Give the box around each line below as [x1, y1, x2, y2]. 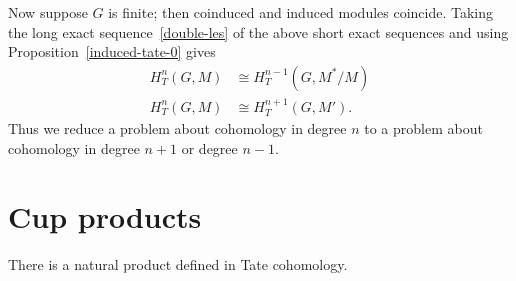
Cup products [8, 196, 202, 237]
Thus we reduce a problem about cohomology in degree [8, 118, 347, 139]
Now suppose [8, 2, 88, 22]
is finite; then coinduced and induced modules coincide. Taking [108, 2, 494, 22]
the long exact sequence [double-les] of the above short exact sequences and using [8, 21, 509, 42]
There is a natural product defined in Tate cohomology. [8, 254, 348, 275]
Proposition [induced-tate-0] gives [8, 41, 216, 62]
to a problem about [364, 118, 483, 139]
